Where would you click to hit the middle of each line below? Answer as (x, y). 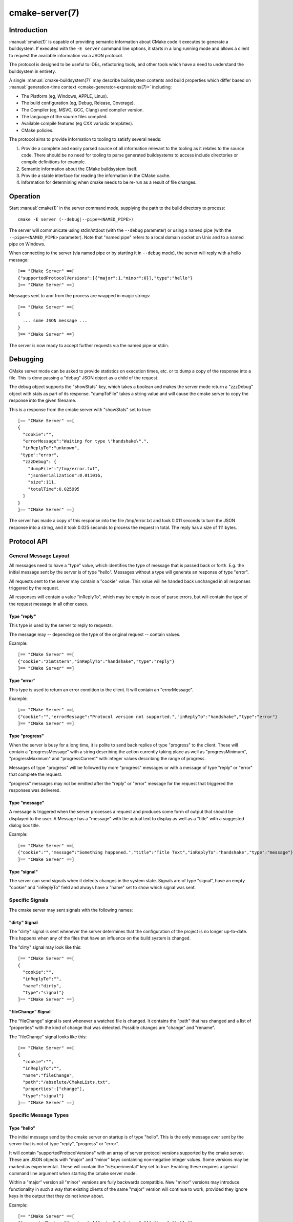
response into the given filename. (43, 400)
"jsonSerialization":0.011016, (65, 476)
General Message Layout (39, 556)
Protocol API (28, 541)
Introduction (28, 30)
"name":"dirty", (42, 986)
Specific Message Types (39, 1115)
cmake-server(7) (44, 13)
